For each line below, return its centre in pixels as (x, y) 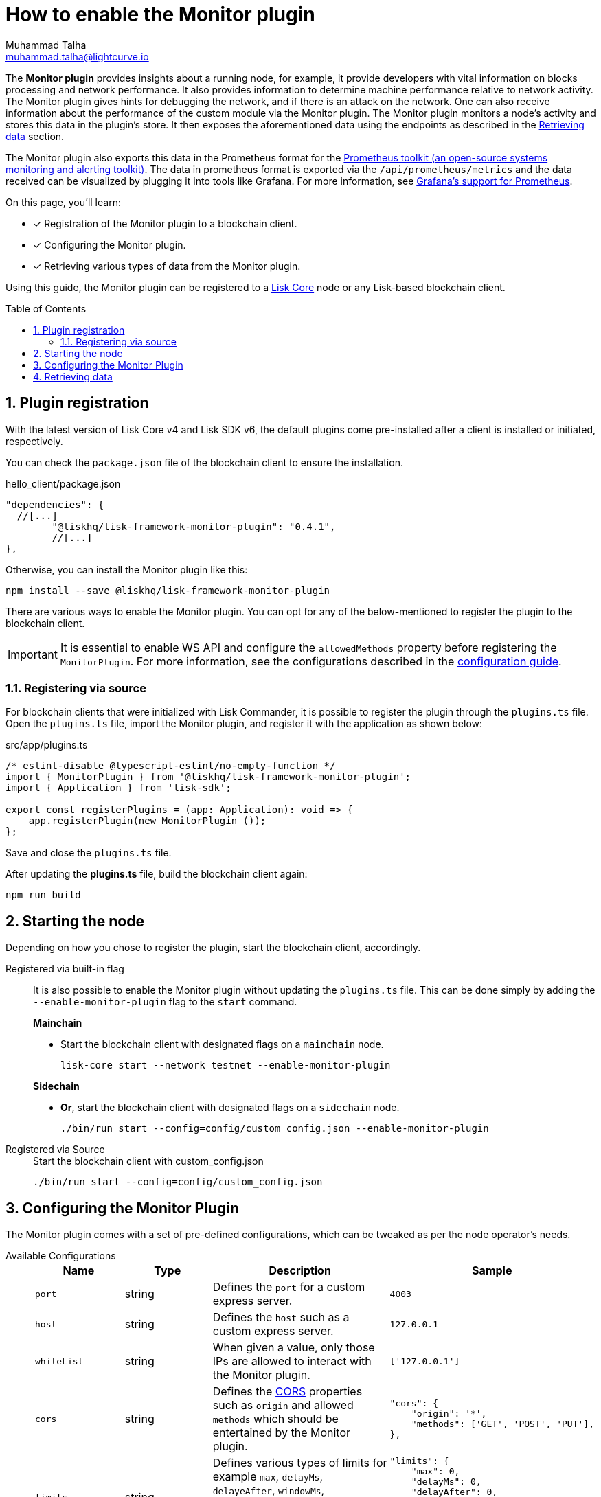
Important (33, 654)
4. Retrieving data (73, 376)
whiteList (59, 1361)
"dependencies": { (55, 504)
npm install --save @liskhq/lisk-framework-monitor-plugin (168, 590)
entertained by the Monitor (282, 1433)
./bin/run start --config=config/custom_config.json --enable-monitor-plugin (275, 1129)
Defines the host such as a (281, 1317)
